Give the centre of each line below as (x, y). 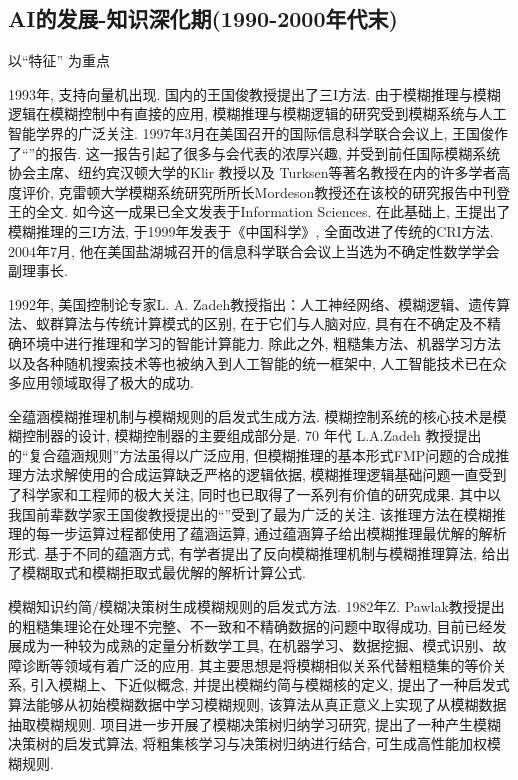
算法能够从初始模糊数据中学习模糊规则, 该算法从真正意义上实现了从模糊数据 (257, 704)
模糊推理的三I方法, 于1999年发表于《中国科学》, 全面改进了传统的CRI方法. (251, 230)
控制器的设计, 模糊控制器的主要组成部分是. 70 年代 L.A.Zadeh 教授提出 (251, 435)
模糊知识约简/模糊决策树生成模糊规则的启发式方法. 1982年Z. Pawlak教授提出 (256, 606)
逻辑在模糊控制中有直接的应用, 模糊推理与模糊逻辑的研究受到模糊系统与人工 (257, 113)
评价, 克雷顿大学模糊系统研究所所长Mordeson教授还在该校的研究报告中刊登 (266, 191)
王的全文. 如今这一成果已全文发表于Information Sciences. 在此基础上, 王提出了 (259, 211)
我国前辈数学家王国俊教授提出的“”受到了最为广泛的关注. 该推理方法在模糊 (250, 513)
